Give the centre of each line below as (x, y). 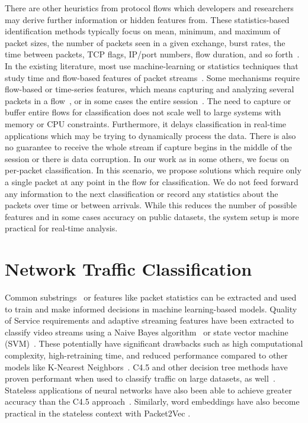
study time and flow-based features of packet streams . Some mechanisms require (153, 77)
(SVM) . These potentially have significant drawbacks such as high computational (154, 343)
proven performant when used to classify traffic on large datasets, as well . (140, 378)
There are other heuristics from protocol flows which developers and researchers (149, 8)
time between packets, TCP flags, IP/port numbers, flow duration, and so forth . (152, 54)
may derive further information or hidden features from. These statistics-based (147, 19)
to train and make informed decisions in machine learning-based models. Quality (151, 309)
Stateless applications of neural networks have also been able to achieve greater (148, 390)
